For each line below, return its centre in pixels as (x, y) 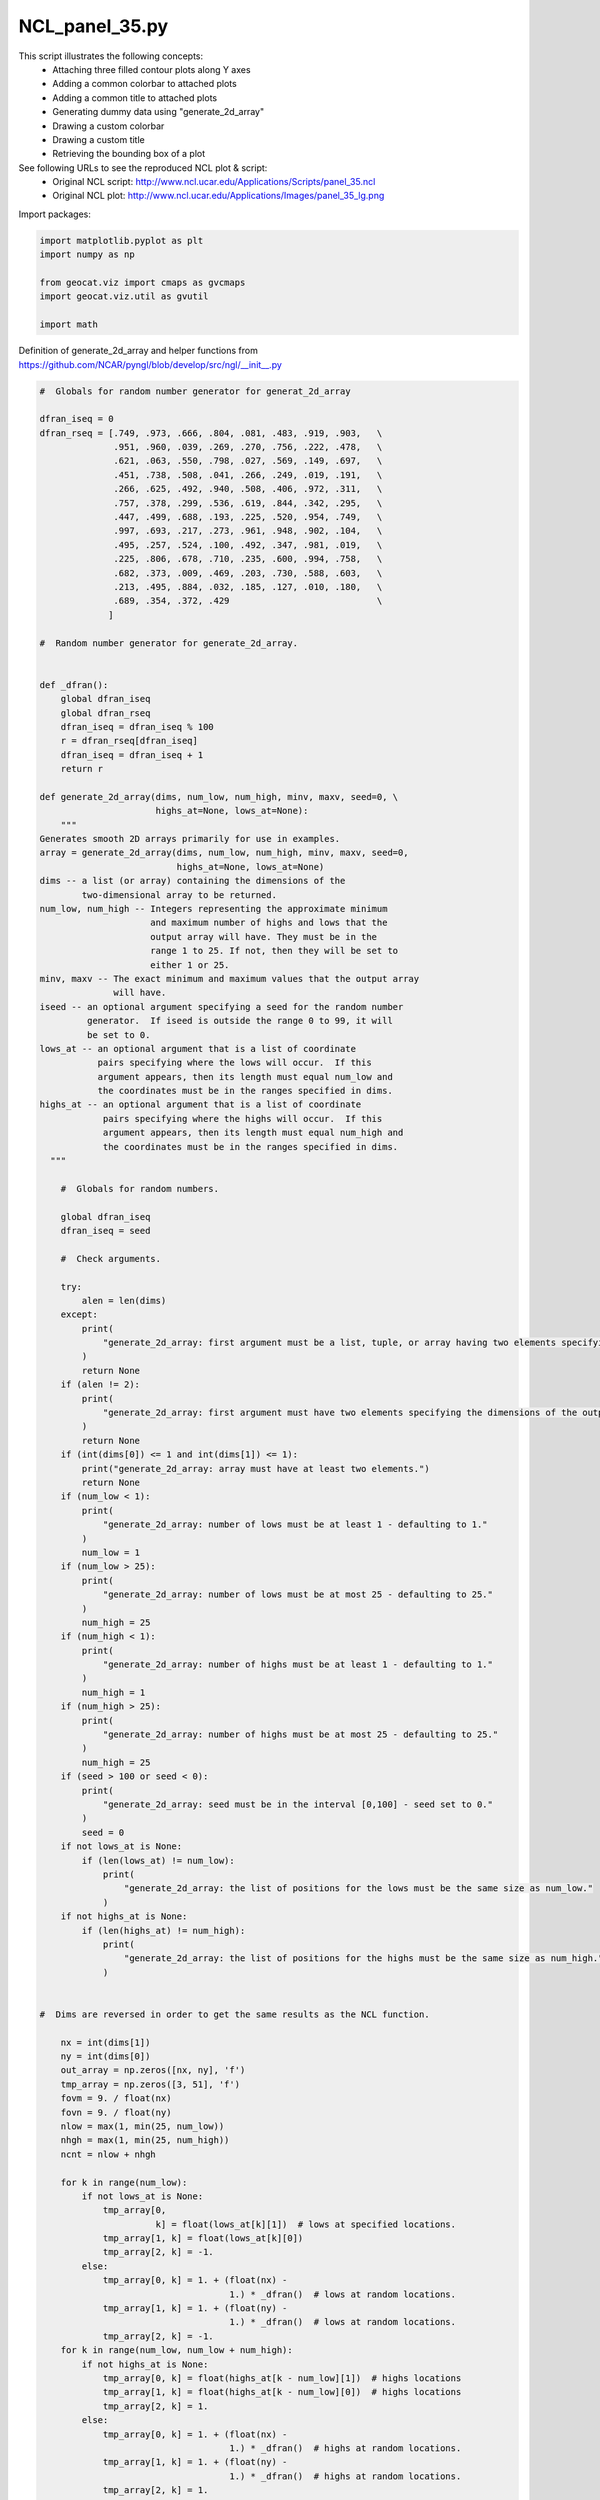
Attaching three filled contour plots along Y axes (151, 69)
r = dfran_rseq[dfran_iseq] (129, 741)
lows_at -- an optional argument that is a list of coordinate (198, 1048)
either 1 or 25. (190, 964)
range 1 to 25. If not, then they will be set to (274, 951)
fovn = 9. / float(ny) (116, 2112)
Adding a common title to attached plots (135, 97)
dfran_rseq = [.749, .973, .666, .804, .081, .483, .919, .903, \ (211, 433)
